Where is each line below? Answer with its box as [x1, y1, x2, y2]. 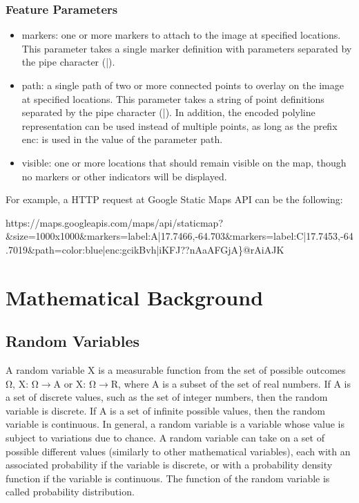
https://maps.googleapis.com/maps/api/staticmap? [6, 215, 223, 229]
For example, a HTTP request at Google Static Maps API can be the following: [6, 192, 343, 207]
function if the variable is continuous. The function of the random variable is [6, 471, 330, 485]
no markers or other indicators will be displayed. [21, 169, 227, 183]
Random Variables [6, 330, 140, 352]
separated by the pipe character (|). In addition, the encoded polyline [21, 105, 316, 120]
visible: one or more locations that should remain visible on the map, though [21, 155, 347, 169]
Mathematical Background [6, 283, 264, 311]
